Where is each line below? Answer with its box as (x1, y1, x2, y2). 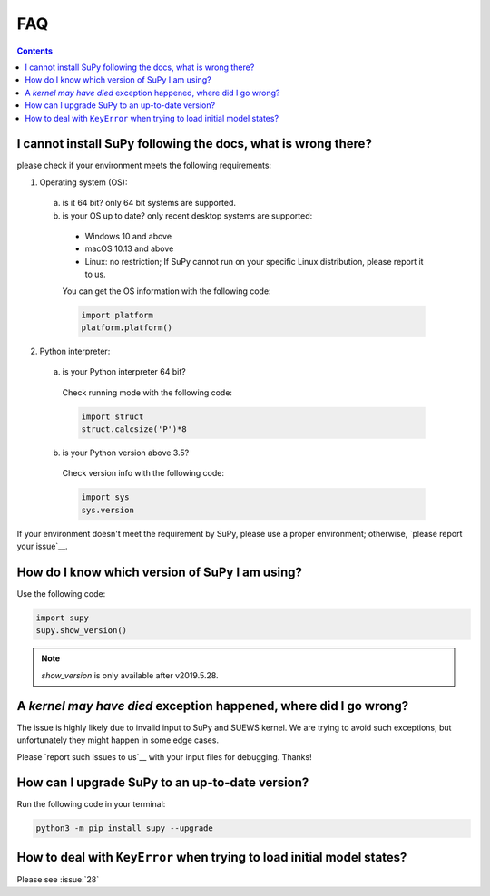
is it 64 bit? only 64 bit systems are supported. (62, 198, 236, 209)
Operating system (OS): (39, 177, 128, 188)
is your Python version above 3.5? (62, 447, 190, 458)
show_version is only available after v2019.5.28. (41, 669, 219, 680)
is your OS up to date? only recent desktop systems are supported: (62, 209, 313, 221)
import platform (81, 309, 154, 320)
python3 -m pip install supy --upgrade (35, 823, 213, 833)
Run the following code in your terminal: (16, 799, 166, 810)
